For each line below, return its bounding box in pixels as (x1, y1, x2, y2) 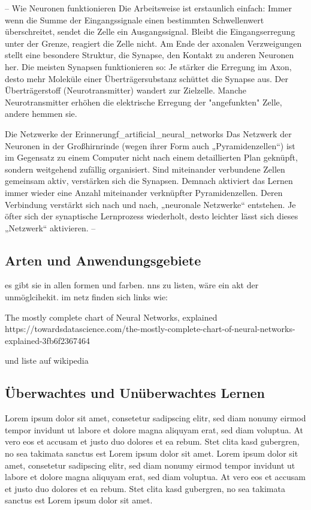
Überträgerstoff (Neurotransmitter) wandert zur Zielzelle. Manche (5, 84, 246, 96)
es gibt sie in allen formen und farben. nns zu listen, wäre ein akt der (5, 279, 259, 291)
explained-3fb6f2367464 (5, 334, 90, 346)
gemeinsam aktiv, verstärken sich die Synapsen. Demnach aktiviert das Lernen (5, 174, 293, 187)
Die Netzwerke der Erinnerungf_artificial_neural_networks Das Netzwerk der (5, 127, 292, 140)
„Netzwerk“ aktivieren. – (5, 221, 96, 234)
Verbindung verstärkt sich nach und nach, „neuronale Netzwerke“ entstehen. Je (5, 198, 296, 210)
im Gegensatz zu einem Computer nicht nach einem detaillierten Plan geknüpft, (5, 151, 298, 164)
